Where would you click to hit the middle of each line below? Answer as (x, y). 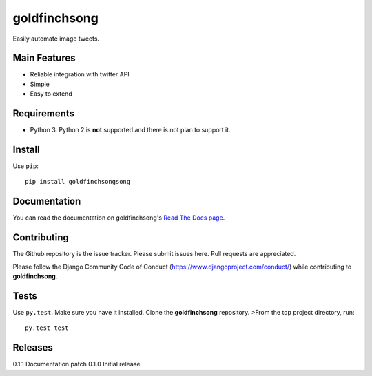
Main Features (44, 58)
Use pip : (26, 166)
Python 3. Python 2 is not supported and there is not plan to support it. (130, 130)
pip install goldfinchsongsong (78, 182)
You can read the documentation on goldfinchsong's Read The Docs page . (119, 218)
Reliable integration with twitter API (80, 74)
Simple (40, 84)
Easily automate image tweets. (56, 39)
